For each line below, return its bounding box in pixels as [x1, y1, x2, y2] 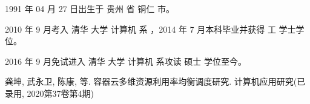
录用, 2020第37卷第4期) [5, 86, 94, 99]
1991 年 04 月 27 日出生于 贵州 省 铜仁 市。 [5, 2, 174, 15]
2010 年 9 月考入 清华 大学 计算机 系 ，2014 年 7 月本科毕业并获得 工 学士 [5, 22, 296, 35]
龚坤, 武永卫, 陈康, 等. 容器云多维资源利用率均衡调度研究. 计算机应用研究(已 [5, 75, 306, 88]
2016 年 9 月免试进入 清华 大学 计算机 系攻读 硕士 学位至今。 [5, 54, 246, 67]
